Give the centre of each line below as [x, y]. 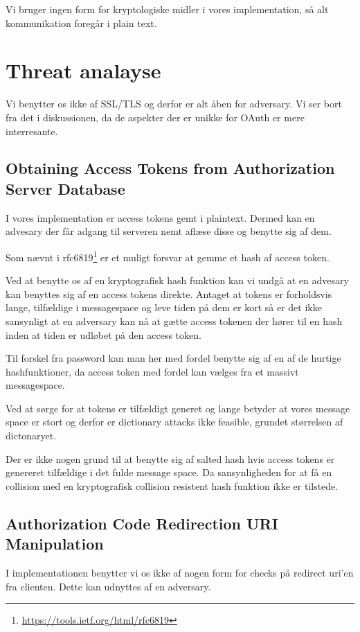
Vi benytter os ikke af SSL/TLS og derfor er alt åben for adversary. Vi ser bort [174, 104]
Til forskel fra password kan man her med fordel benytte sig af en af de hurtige [173, 358]
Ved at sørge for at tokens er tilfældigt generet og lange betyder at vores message [178, 408]
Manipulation [55, 544]
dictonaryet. [31, 436]
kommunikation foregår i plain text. [81, 23]
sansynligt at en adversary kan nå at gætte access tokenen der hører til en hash [174, 321]
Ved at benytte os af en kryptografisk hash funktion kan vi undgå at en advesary [177, 280]
